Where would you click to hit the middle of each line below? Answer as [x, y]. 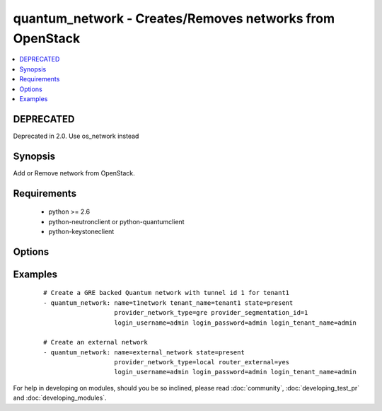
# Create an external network [96, 342]
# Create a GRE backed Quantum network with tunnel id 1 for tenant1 [167, 293]
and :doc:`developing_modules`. [60, 398]
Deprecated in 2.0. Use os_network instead [76, 136]
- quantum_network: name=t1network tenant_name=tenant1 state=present [168, 303]
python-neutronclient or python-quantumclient [116, 221]
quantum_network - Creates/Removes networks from [174, 18]
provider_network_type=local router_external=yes [202, 362]
